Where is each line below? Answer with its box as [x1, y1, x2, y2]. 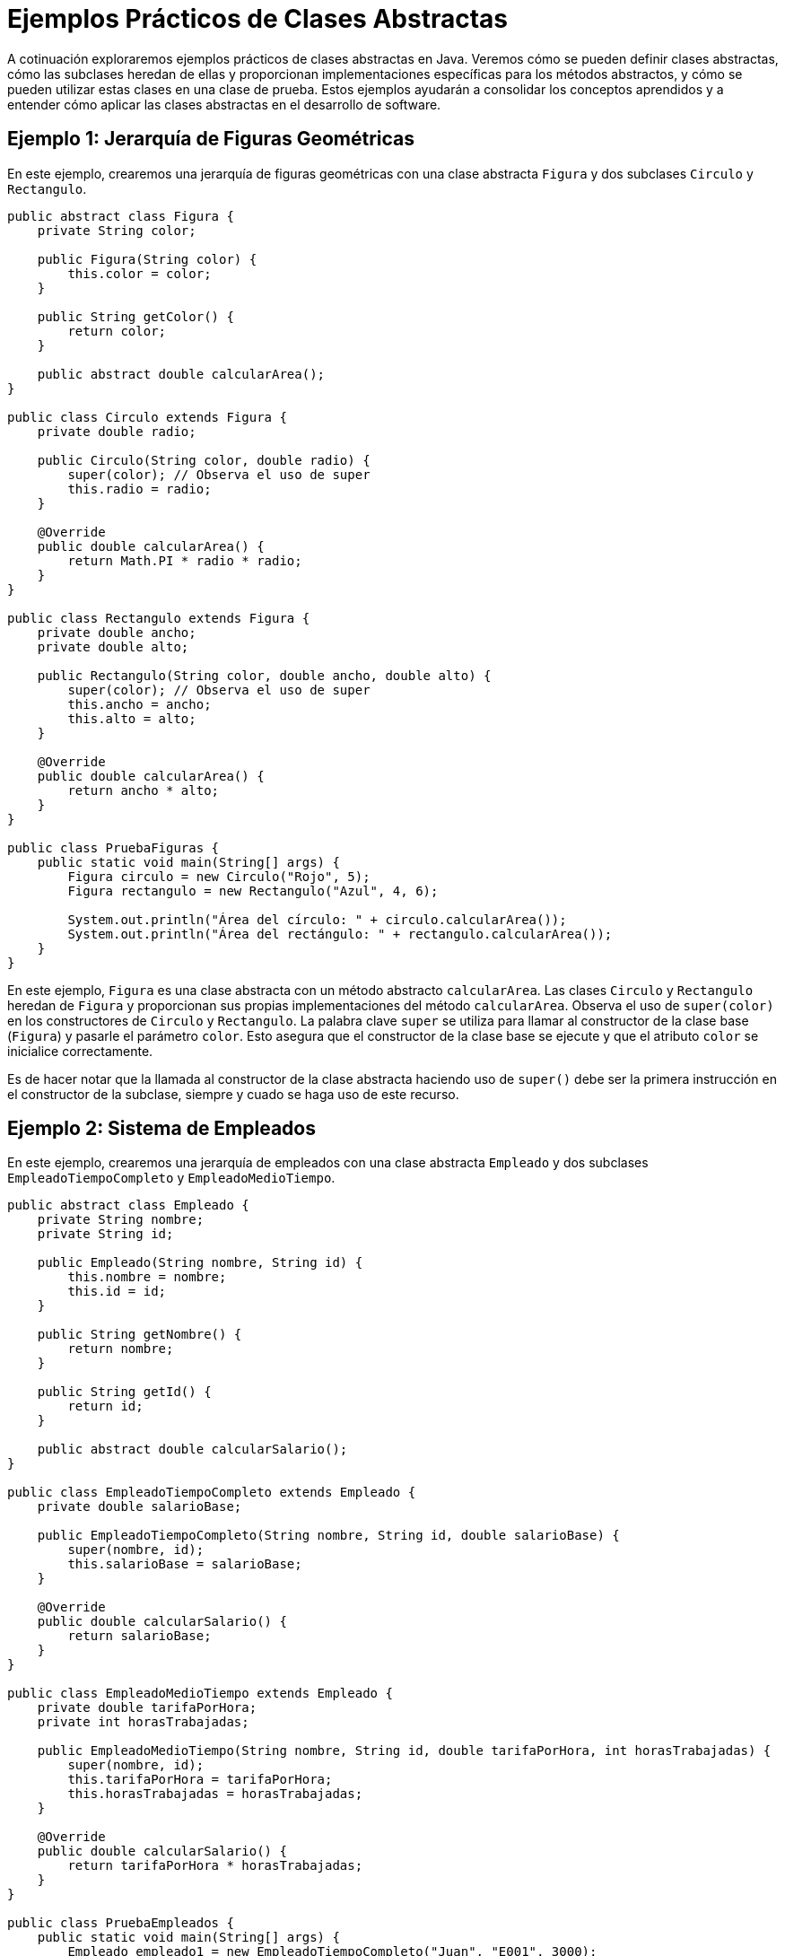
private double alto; [37, 639, 189, 654]
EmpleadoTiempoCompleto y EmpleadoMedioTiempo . [7, 1170, 336, 1186]
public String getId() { [37, 1384, 212, 1400]
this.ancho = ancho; [67, 696, 212, 712]
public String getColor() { [37, 309, 234, 324]
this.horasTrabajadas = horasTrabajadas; [67, 1786, 363, 1802]
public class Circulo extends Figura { [7, 409, 287, 424]
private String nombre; [37, 1212, 205, 1227]
